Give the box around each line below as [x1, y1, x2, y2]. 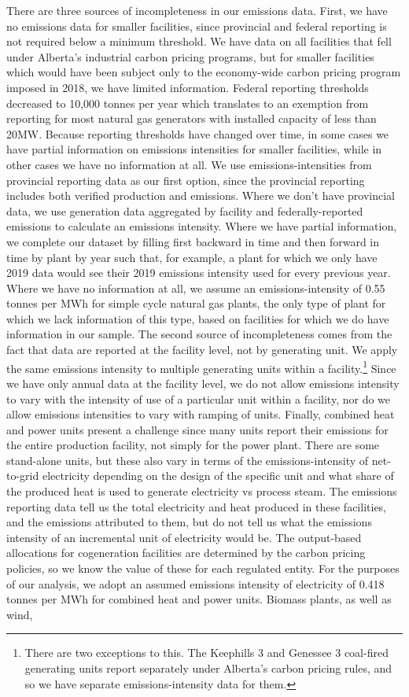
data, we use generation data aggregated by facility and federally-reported [6, 202, 363, 219]
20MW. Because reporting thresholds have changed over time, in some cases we [6, 125, 389, 142]
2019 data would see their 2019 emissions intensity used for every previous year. [6, 264, 391, 281]
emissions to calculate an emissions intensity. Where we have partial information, [6, 218, 397, 234]
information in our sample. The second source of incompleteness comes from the [6, 326, 392, 342]
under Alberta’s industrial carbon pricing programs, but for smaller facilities [6, 48, 374, 65]
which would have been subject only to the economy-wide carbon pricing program [6, 64, 401, 80]
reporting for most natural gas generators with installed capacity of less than [6, 110, 377, 127]
